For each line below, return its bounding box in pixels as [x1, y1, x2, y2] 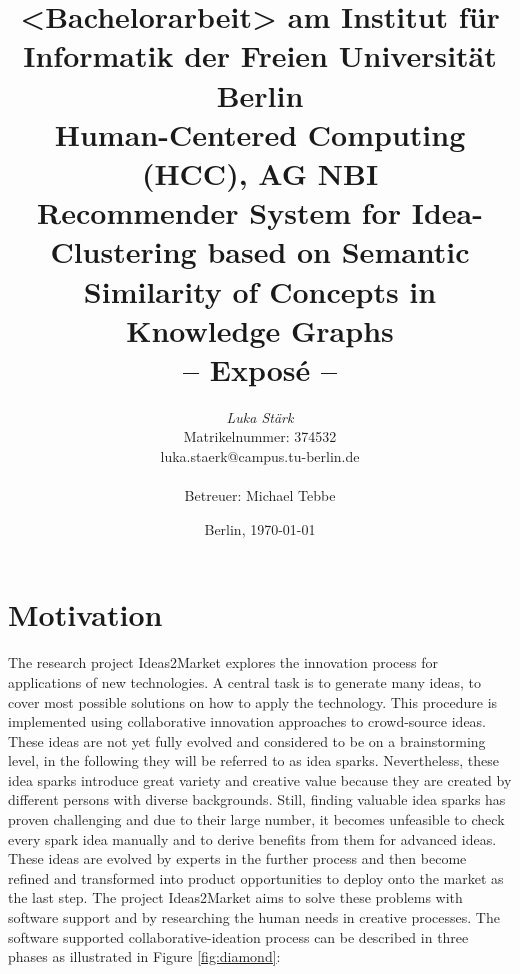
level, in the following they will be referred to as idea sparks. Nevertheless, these [8, 750, 500, 771]
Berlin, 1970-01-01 [204, 518, 316, 539]
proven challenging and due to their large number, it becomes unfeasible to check [8, 809, 505, 830]
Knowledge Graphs [126, 309, 394, 350]
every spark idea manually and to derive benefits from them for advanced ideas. [8, 828, 497, 849]
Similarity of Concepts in [83, 270, 437, 311]
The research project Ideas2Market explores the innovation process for [8, 652, 438, 673]
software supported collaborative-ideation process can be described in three [8, 926, 469, 947]
